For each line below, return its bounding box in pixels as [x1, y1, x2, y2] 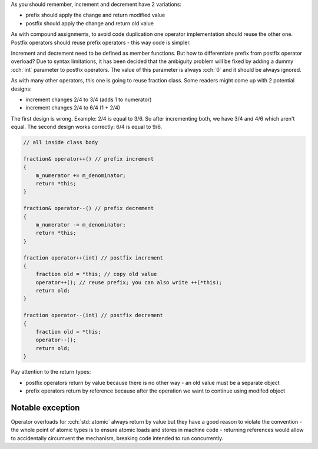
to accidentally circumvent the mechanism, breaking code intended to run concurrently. [11, 434, 224, 441]
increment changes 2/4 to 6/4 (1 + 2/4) [25, 104, 121, 111]
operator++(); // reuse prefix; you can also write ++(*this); [35, 279, 223, 285]
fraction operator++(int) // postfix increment [23, 254, 163, 261]
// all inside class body [23, 139, 98, 146]
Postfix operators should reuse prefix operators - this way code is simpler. [11, 39, 191, 46]
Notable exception [11, 403, 80, 413]
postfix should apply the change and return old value [25, 19, 154, 26]
